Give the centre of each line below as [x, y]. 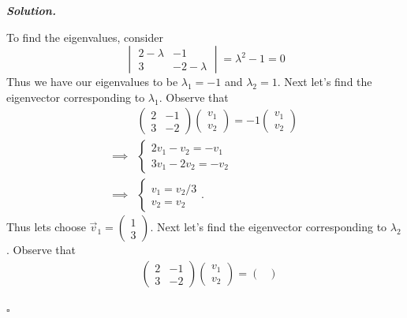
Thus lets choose [46, 227]
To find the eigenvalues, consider [85, 37]
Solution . [31, 10]
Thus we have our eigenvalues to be [92, 82]
